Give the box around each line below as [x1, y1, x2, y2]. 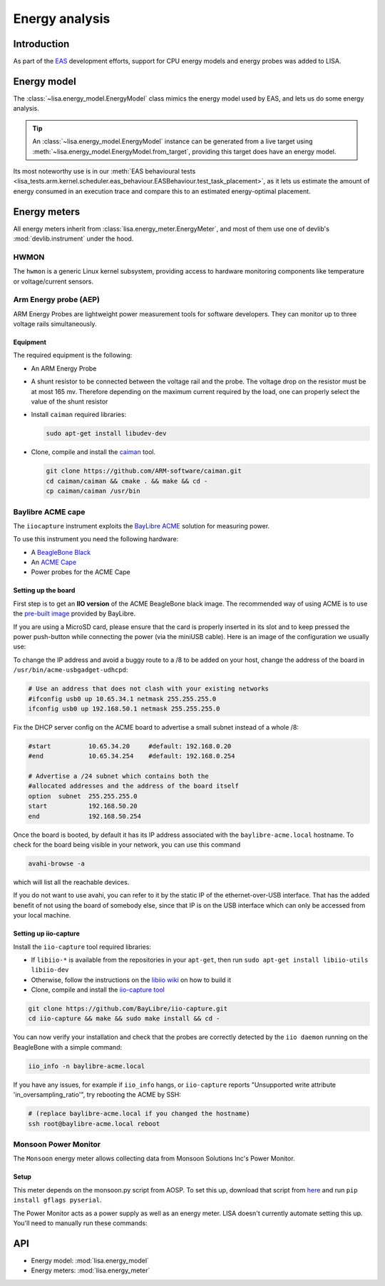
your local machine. [13, 911, 71, 920]
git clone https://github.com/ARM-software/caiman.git [46, 467, 242, 475]
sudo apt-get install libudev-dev [46, 429, 167, 438]
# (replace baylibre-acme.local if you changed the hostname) [28, 1110, 250, 1117]
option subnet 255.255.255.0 [28, 792, 138, 800]
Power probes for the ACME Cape [31, 568, 131, 576]
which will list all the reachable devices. [13, 878, 130, 886]
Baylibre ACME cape [13, 507, 86, 517]
